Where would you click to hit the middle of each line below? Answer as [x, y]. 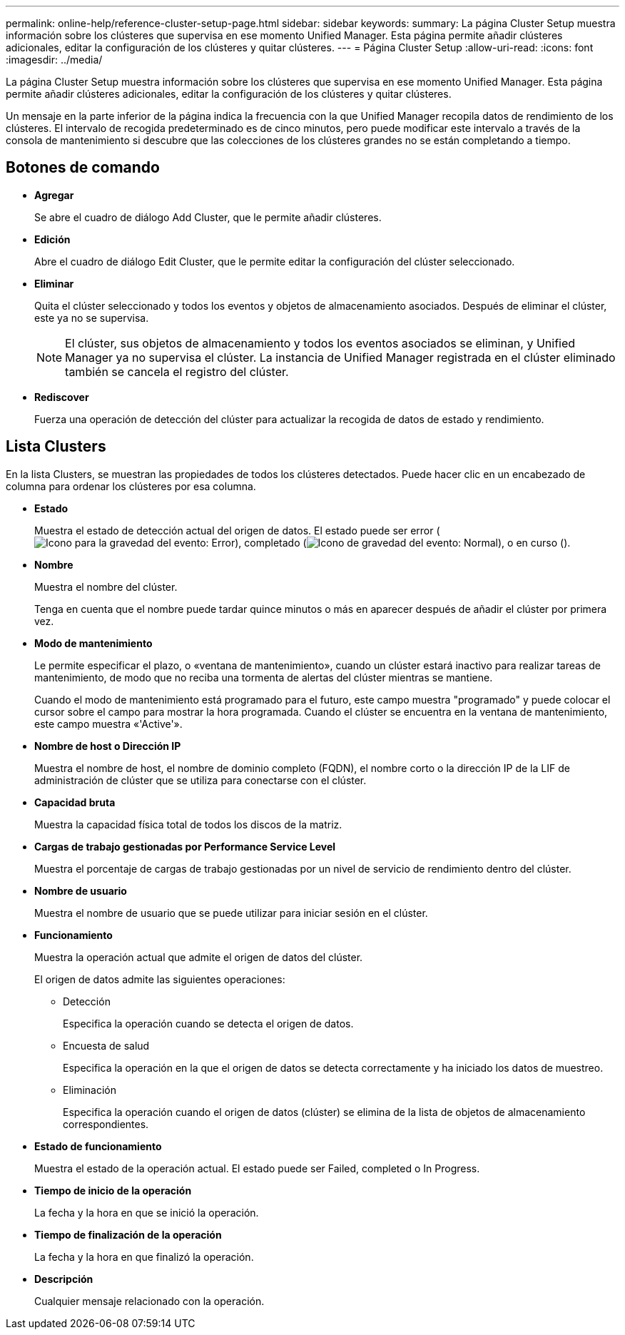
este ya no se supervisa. [92, 318]
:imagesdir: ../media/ [54, 60]
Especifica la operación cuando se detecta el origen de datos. [208, 1023]
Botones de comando [83, 168]
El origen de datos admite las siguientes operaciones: [160, 979]
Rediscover [62, 397]
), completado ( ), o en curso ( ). [403, 542]
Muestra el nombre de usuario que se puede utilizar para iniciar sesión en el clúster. [231, 913]
